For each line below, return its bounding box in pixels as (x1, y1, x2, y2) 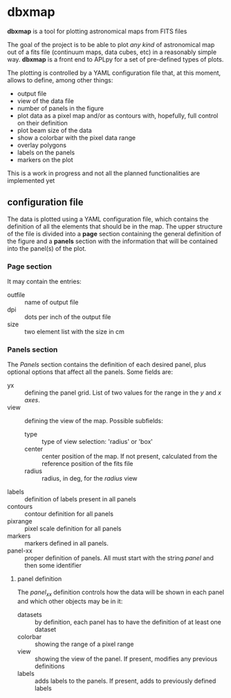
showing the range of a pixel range (34, 640, 134, 648)
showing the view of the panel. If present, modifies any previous (34, 655, 218, 663)
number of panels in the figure (17, 104, 104, 112)
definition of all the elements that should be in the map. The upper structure (7, 222, 223, 231)
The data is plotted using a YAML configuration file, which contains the (7, 215, 209, 223)
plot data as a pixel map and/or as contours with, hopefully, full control (17, 111, 219, 120)
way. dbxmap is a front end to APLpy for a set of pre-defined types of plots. (7, 55, 224, 63)
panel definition (17, 575, 62, 583)
